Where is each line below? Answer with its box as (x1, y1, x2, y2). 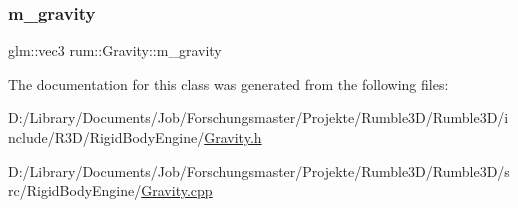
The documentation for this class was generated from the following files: (8, 73, 449, 94)
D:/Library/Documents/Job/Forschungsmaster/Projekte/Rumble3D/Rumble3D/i (8, 107, 509, 128)
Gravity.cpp (141, 180, 213, 201)
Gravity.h (204, 127, 262, 147)
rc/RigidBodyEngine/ (8, 180, 142, 201)
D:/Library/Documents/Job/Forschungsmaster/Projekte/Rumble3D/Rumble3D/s (8, 160, 510, 181)
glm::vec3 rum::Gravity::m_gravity (8, 40, 222, 61)
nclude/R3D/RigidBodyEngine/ (8, 127, 205, 147)
